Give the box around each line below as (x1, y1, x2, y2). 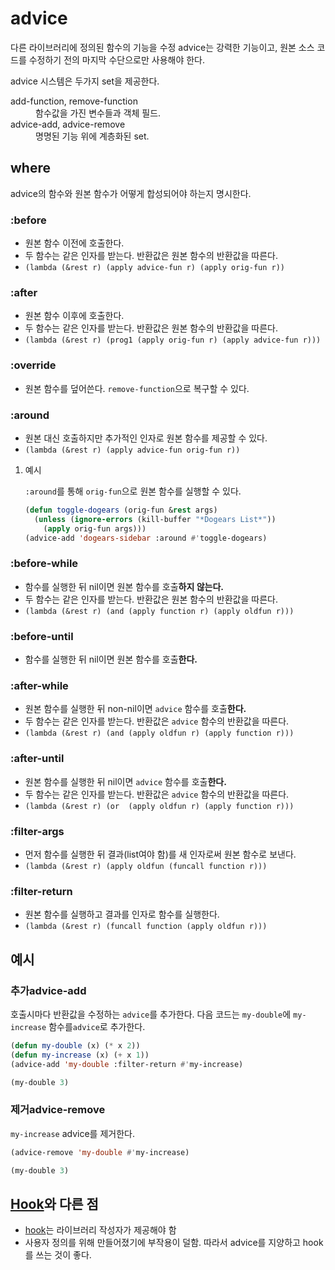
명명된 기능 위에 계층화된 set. (35, 130, 150, 142)
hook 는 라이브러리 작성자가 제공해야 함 (24, 1224, 177, 1236)
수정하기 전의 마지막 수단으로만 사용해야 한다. (28, 53, 206, 66)
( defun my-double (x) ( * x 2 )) (10, 1040, 141, 1051)
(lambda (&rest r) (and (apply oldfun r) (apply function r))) (24, 728, 295, 739)
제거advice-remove (10, 1103, 106, 1117)
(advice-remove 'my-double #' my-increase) (10, 1147, 190, 1157)
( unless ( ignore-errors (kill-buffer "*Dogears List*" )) (34, 514, 277, 524)
